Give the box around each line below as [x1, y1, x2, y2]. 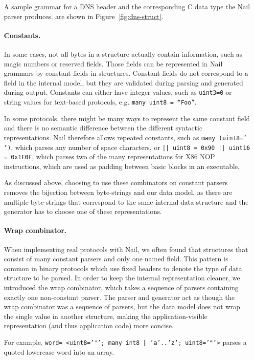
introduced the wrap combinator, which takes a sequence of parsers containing [4, 282, 239, 292]
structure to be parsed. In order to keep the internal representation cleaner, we [4, 273, 240, 283]
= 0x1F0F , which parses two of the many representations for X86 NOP [4, 151, 215, 162]
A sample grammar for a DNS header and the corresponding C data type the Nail [4, 1, 250, 11]
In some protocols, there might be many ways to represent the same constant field [4, 113, 250, 123]
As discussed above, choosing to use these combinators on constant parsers [4, 177, 228, 188]
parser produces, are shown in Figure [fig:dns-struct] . [4, 11, 163, 21]
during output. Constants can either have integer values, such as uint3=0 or [4, 87, 232, 97]
